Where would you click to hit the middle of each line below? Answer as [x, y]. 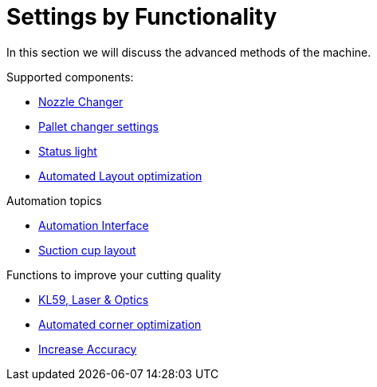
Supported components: [70, 77]
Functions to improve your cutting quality [114, 274]
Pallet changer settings [98, 126]
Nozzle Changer [81, 101]
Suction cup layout [87, 250]
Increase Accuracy [88, 349]
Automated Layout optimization [120, 176]
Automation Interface [94, 225]
